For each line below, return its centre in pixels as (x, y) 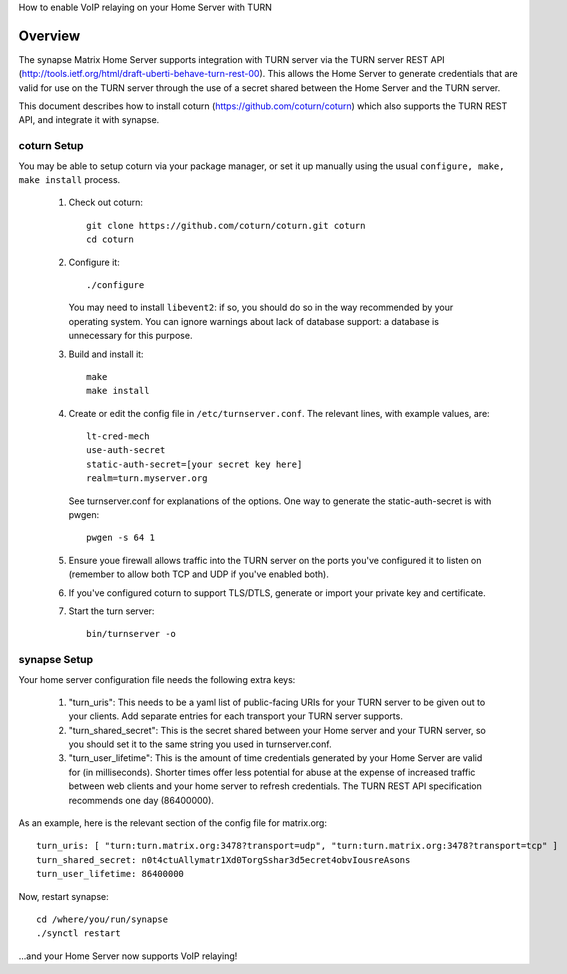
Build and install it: (106, 354)
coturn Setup (51, 146)
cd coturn (110, 239)
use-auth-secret (126, 450)
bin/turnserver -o (131, 634)
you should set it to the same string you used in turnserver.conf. (200, 744)
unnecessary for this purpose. (130, 336)
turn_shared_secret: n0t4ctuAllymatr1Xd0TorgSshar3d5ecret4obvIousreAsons (223, 859)
